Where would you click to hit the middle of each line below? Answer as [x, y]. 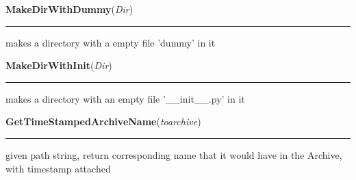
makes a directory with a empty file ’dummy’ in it [111, 42]
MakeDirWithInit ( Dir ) [59, 65]
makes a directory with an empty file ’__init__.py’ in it [125, 98]
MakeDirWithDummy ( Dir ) [69, 9]
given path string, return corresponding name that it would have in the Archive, [174, 154]
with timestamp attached [58, 168]
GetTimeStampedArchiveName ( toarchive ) [103, 121]
